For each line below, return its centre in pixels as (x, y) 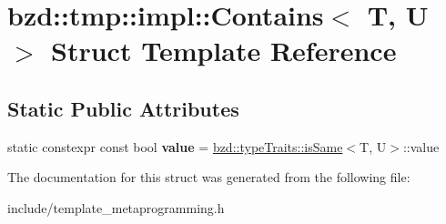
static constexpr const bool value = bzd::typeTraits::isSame (175, 146)
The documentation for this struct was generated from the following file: (209, 177)
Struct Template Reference (224, 51)
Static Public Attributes (123, 108)
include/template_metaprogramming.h (116, 207)
